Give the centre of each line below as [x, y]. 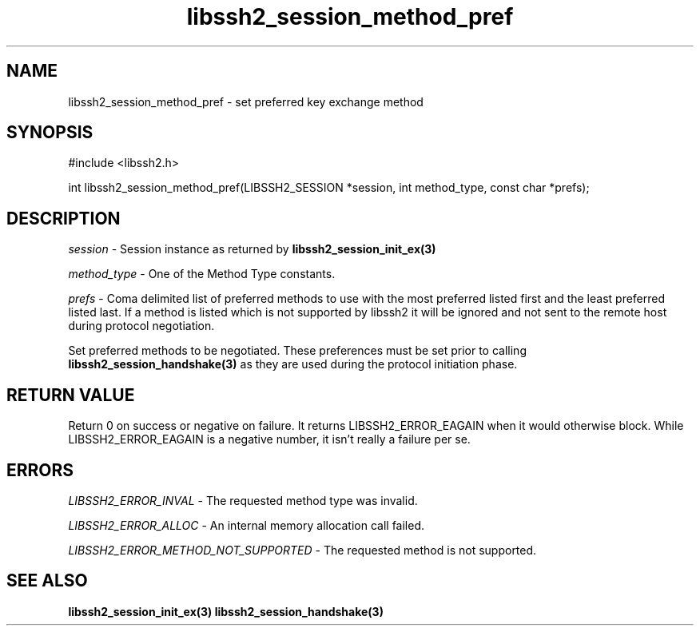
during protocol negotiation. [141, 326]
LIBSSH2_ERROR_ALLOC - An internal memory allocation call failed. [247, 525]
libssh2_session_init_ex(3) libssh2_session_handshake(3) [226, 611]
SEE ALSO [47, 581]
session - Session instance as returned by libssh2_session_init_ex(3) [252, 249]
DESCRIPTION [64, 218]
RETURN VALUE [71, 395]
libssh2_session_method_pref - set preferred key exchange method [246, 101]
